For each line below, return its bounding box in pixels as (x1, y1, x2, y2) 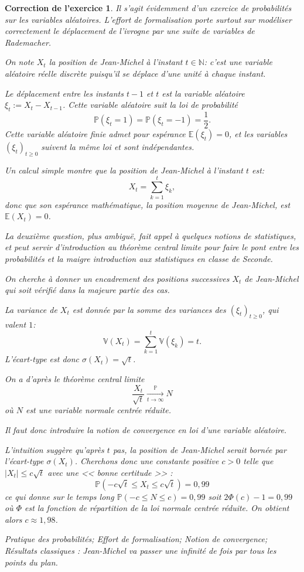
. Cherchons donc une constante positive (74, 455, 219, 467)
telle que (243, 455, 274, 467)
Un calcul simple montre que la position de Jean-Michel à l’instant (5, 164, 243, 176)
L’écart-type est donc (5, 353, 80, 365)
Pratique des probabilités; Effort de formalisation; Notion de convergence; (5, 533, 268, 545)
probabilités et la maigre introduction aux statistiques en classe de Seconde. (5, 252, 273, 264)
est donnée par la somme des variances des (72, 303, 226, 315)
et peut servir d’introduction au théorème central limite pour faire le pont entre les (5, 241, 299, 253)
